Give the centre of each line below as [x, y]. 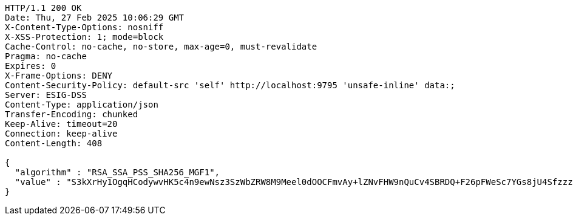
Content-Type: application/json [82, 105]
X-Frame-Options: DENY [59, 76]
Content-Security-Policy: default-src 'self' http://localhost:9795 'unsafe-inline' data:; [230, 85]
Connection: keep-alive [61, 134]
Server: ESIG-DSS [46, 95]
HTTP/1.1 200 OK [43, 8]
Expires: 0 [31, 66]
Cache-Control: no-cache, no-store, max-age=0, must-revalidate [161, 47]
